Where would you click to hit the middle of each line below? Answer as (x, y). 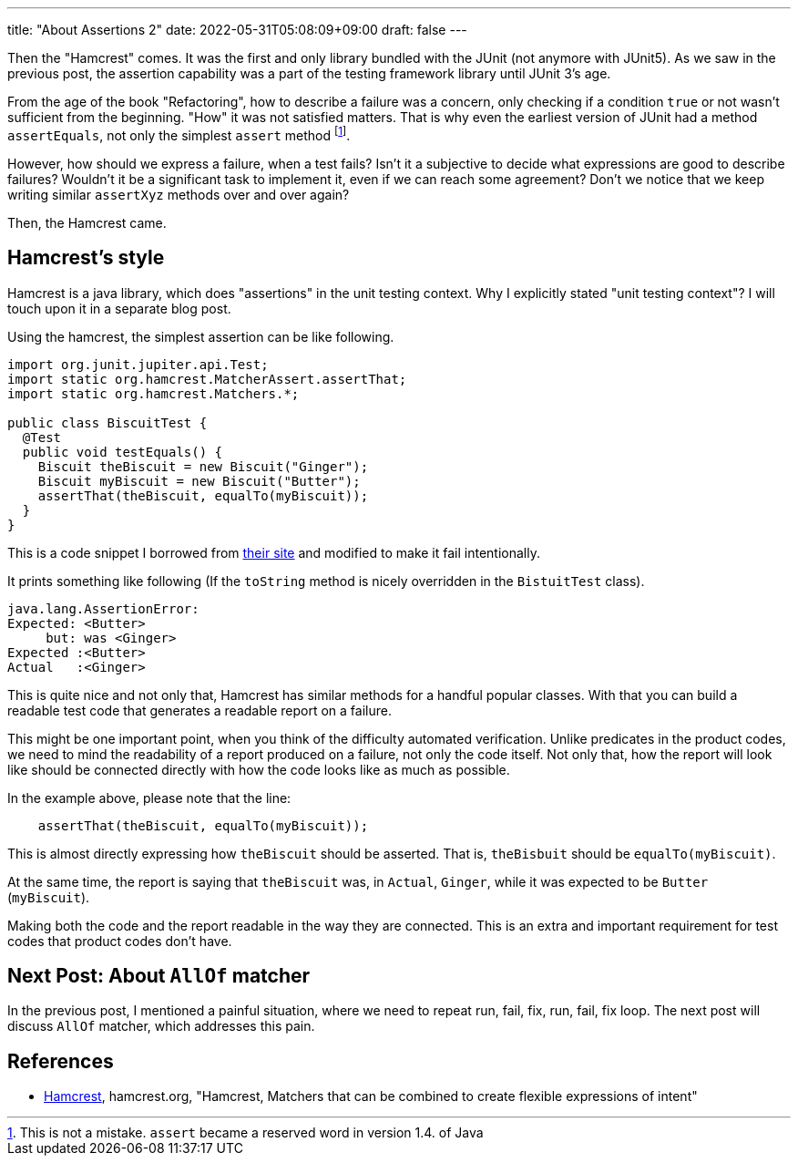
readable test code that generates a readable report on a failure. (199, 710)
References (61, 1061)
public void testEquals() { (123, 452)
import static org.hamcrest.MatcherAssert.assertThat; (207, 379)
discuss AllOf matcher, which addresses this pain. (161, 1026)
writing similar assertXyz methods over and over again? (179, 194)
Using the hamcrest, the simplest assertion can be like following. (201, 336)
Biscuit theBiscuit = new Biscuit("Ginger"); (203, 466)
